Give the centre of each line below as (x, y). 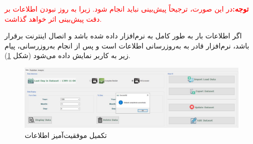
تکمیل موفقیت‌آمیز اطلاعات (66, 135)
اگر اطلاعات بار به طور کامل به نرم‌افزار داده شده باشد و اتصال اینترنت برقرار (123, 36)
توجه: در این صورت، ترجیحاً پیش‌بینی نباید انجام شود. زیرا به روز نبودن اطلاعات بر (127, 9)
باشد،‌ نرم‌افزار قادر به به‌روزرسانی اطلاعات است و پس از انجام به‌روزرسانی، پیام (127, 45)
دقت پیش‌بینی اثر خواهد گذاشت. (53, 18)
